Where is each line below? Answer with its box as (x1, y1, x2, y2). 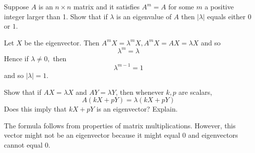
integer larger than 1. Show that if (4, 11, 108, 21)
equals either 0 (207, 11, 252, 21)
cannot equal (4, 139, 43, 150)
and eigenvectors (188, 130, 238, 140)
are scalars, (178, 86, 212, 97)
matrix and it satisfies (73, 1, 140, 11)
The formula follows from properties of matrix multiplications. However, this (4, 120, 236, 130)
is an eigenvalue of (116, 11, 171, 21)
